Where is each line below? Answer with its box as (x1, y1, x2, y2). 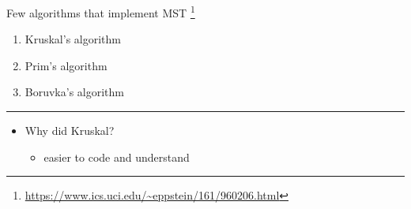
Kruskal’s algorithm (25, 31, 121, 47)
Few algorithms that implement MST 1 (6, 2, 195, 21)
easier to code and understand (43, 148, 190, 165)
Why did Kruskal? (25, 122, 115, 139)
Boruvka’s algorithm (25, 84, 124, 100)
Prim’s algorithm (25, 57, 107, 73)
